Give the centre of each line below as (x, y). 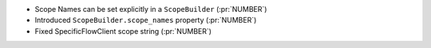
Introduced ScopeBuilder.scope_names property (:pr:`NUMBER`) (146, 20)
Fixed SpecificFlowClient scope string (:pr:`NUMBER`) (123, 31)
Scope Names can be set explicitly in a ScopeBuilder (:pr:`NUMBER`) (151, 9)
